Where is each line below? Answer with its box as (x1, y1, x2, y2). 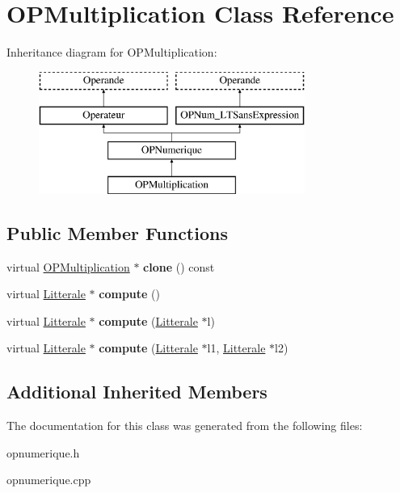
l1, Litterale (207, 339, 266, 356)
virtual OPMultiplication (6, 258, 130, 275)
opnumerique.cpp (6, 471, 91, 488)
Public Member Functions (6, 220, 228, 245)
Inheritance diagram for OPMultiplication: (6, 44, 217, 61)
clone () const (143, 258, 215, 275)
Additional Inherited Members (6, 379, 267, 404)
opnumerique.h (6, 444, 80, 461)
